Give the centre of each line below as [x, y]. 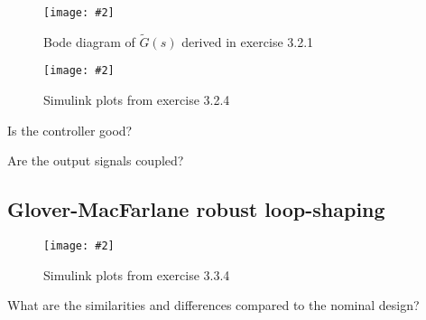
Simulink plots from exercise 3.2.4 [137, 100]
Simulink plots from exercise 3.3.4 [137, 274]
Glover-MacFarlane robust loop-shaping [196, 209]
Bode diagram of [89, 41]
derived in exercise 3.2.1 [248, 41]
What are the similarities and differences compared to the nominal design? [213, 305]
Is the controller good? [70, 130]
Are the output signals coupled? [96, 160]
